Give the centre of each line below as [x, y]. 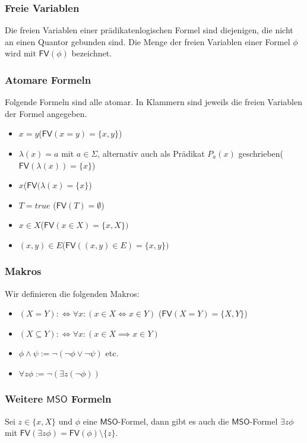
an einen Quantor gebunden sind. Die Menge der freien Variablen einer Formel [148, 41]
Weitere [24, 399]
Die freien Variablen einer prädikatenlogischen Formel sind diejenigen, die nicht [149, 30]
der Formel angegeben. [46, 113]
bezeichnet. [92, 53]
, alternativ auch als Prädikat [151, 153]
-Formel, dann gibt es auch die [173, 421]
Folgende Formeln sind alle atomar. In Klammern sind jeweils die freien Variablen [153, 102]
